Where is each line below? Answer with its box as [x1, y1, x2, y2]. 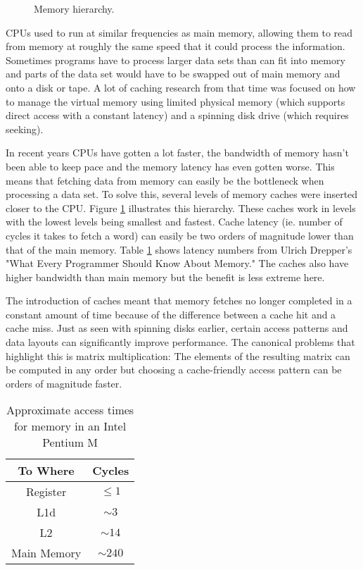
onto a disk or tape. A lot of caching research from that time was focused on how [6, 80, 356, 94]
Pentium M [42, 434, 98, 451]
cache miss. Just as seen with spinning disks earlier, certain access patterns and [6, 321, 348, 335]
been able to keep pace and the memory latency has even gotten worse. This [6, 159, 335, 173]
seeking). [6, 121, 44, 136]
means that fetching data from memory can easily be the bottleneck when [6, 173, 324, 187]
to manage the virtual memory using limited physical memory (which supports [6, 94, 345, 109]
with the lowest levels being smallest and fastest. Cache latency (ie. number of [6, 214, 343, 229]
